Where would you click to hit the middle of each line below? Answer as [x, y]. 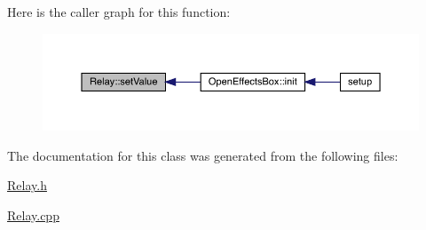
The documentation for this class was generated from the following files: [203, 155]
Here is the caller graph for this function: [119, 12]
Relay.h [27, 185]
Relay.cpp [33, 215]
